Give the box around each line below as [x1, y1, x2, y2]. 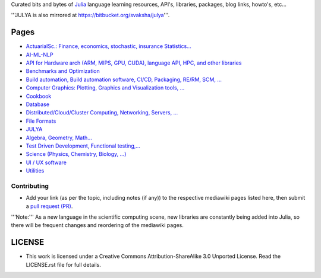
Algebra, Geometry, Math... [26, 134, 92, 141]
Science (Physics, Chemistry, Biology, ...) [26, 151, 127, 158]
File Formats [26, 117, 56, 124]
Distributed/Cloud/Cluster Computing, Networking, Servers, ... [26, 109, 178, 116]
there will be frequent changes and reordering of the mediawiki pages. [11, 222, 184, 229]
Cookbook [26, 92, 52, 100]
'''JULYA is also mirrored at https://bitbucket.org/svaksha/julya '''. [11, 12, 170, 19]
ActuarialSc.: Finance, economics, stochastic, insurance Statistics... [26, 43, 191, 50]
